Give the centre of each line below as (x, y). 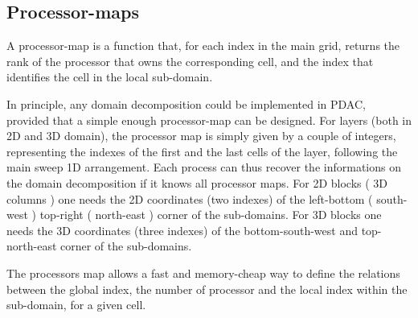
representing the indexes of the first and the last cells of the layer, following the (202, 151)
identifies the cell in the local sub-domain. (110, 77)
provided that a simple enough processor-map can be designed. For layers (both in (209, 120)
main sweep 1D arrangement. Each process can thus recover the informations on (204, 167)
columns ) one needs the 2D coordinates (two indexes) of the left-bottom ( (190, 198)
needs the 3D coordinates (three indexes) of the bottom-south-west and (182, 230)
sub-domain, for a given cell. (76, 305)
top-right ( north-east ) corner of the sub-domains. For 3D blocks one (211, 215)
